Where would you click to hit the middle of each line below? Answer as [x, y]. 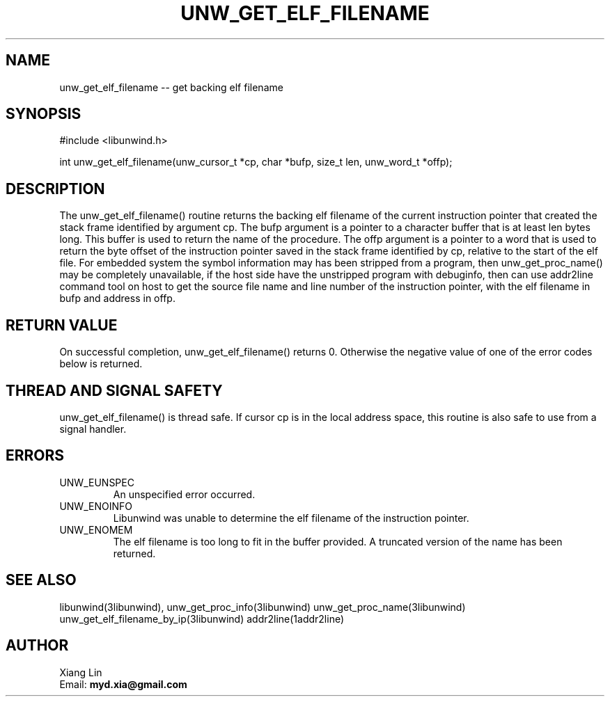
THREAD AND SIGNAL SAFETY [114, 390]
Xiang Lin [81, 672]
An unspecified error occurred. [184, 494]
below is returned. [101, 364]
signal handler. [93, 429]
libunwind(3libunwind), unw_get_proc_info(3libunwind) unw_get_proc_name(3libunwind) [263, 607]
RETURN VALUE [62, 325]
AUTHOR [37, 646]
